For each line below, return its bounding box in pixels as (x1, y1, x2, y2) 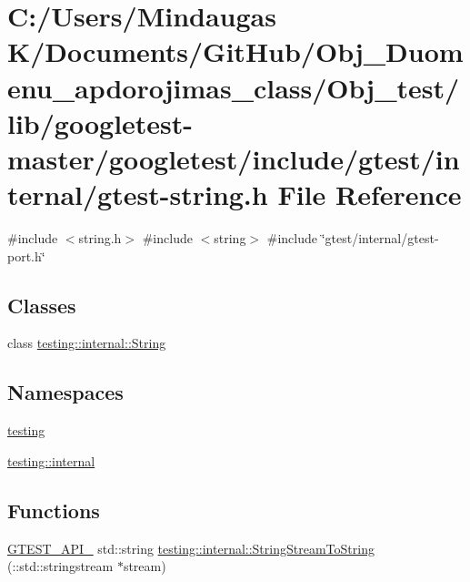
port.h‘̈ (7, 246, 45, 265)
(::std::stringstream (7, 556, 114, 576)
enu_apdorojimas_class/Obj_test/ (7, 68, 460, 106)
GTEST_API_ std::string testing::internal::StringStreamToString (7, 538, 375, 557)
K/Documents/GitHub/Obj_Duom (7, 33, 464, 70)
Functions (7, 495, 100, 524)
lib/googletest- (7, 104, 194, 141)
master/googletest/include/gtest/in (7, 139, 460, 177)
